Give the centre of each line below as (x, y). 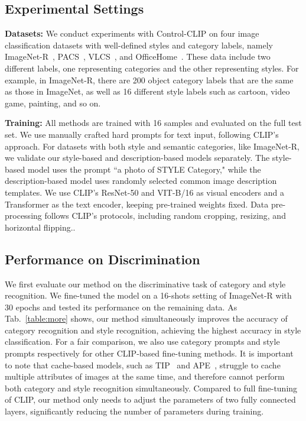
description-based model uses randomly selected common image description (141, 181)
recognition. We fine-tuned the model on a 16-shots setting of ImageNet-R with (148, 295)
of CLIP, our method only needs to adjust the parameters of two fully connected (150, 399)
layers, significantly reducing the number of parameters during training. (134, 411)
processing (23, 216)
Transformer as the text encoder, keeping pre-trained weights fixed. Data (137, 204)
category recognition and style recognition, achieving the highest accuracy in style (153, 330)
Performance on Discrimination (102, 259)
